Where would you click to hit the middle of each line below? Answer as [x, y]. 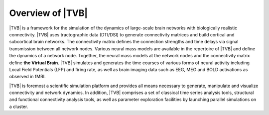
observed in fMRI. [27, 77]
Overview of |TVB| [49, 13]
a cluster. [19, 107]
